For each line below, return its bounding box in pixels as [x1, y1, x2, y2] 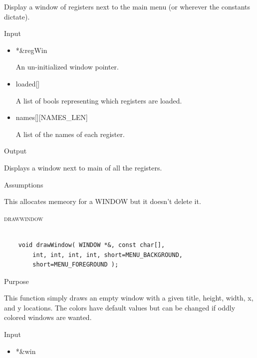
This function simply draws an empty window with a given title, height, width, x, [4, 292, 254, 303]
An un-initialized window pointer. [15, 61, 119, 72]
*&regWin [15, 44, 47, 55]
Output [4, 145, 27, 156]
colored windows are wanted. [4, 312, 92, 322]
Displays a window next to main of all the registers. [4, 162, 162, 172]
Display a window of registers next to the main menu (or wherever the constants [4, 1, 251, 11]
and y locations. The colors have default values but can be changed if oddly [4, 302, 236, 312]
